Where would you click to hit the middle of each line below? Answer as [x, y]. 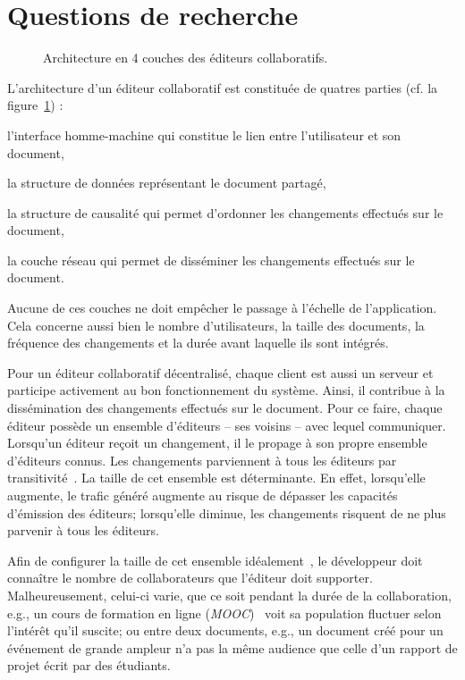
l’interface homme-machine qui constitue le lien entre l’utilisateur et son [204, 134]
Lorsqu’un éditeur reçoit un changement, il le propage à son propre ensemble [217, 443]
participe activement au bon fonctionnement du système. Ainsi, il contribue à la [226, 390]
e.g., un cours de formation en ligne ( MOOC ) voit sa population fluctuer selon [224, 613]
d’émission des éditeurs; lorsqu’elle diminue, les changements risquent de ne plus [227, 512]
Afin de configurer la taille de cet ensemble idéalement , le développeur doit [215, 560]
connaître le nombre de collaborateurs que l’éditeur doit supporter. [190, 578]
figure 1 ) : [35, 105]
